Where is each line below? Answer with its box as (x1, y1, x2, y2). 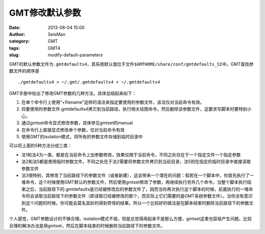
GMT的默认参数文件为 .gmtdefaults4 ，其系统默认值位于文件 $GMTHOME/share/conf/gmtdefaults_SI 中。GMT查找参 (9, 61, 254, 67)
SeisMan (48, 31, 66, 37)
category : (9, 38, 30, 44)
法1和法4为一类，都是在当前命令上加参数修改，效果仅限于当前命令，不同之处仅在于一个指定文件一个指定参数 (21, 151, 241, 157)
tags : (9, 45, 20, 51)
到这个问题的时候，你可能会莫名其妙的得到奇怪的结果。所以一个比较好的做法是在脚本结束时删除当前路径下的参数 (21, 200, 249, 206)
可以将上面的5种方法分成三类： (9, 143, 72, 148)
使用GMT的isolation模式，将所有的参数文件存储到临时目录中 (21, 134, 143, 140)
